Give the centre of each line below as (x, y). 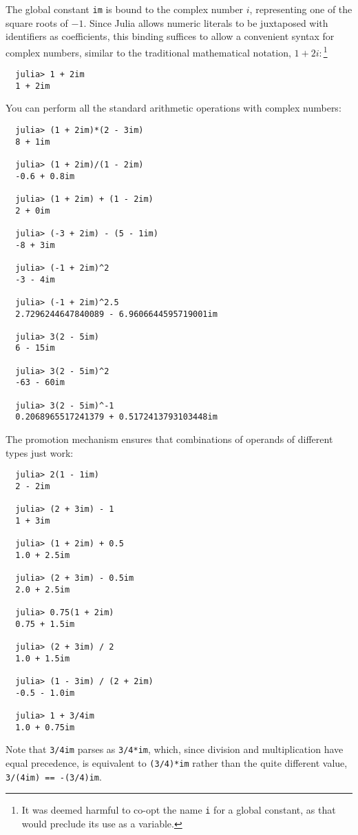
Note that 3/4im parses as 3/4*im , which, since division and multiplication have (175, 749)
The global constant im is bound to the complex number (125, 9)
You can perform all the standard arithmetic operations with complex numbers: (173, 108)
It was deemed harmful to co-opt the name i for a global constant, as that (179, 810)
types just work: (40, 452)
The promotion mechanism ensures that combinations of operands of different (169, 439)
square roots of (37, 22)
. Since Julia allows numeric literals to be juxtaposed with (206, 22)
